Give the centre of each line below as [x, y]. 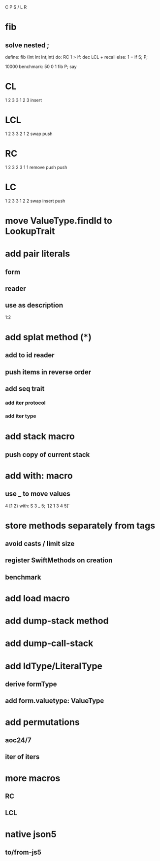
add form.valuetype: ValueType [55, 701]
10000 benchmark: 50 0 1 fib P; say [41, 67]
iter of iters [22, 757]
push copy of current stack [48, 455]
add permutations [42, 722]
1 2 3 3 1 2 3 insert [24, 100]
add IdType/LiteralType [54, 666]
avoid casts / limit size [40, 544]
